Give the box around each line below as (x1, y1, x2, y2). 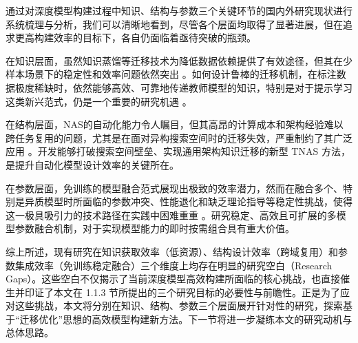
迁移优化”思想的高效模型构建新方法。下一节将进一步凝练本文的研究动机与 (19, 311, 352, 326)
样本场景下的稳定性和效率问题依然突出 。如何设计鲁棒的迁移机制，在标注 (6, 67, 337, 81)
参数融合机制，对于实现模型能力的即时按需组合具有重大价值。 (14, 221, 295, 236)
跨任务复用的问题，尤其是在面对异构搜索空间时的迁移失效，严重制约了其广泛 (6, 130, 352, 145)
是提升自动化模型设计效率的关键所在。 (6, 157, 179, 171)
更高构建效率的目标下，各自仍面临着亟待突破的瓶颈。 (14, 30, 256, 45)
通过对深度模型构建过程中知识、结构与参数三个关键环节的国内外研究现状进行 (6, 3, 352, 17)
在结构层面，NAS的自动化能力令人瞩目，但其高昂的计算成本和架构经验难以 (6, 117, 344, 132)
